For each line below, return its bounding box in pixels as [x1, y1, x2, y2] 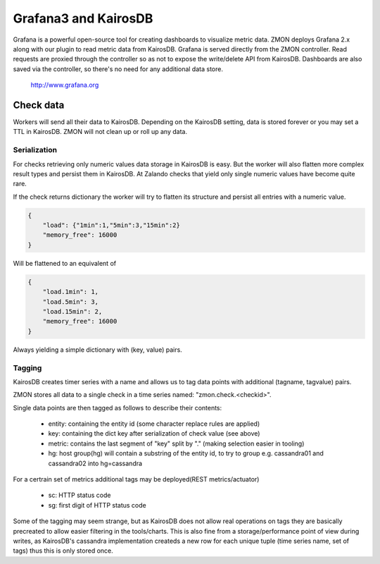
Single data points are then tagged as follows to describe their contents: [13, 403, 222, 412]
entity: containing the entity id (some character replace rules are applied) [48, 419, 260, 428]
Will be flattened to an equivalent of [13, 259, 116, 267]
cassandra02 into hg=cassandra [48, 459, 143, 467]
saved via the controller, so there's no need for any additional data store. [13, 64, 223, 73]
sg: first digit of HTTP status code [48, 501, 147, 509]
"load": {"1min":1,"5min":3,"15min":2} [42, 221, 181, 229]
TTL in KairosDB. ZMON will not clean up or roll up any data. [13, 128, 188, 136]
